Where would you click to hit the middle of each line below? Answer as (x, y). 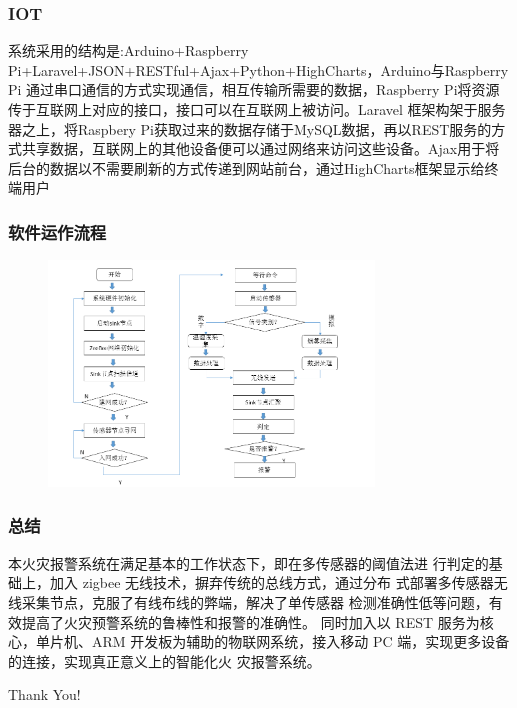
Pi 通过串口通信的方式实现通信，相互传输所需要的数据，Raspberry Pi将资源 (254, 89)
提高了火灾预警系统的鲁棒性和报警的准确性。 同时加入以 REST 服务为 (250, 621)
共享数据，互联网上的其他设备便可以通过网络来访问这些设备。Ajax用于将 (260, 148)
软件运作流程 (57, 231)
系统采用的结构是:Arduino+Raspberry (128, 50)
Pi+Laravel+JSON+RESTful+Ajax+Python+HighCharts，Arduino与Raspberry (258, 69)
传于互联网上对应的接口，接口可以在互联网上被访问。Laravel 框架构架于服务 (257, 109)
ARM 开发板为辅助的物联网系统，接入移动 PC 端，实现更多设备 (300, 641)
